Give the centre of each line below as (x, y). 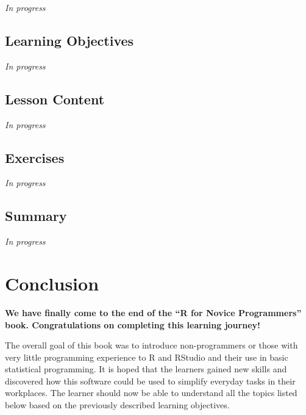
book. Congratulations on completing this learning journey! (133, 324)
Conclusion (52, 283)
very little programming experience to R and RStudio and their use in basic (147, 357)
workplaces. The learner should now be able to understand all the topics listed (151, 393)
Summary (36, 216)
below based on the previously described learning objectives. (117, 405)
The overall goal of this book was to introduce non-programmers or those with (151, 345)
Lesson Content (55, 99)
